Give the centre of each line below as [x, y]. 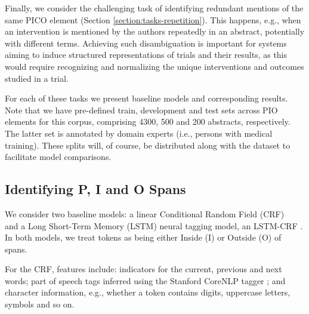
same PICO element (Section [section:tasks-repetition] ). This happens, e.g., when [153, 19]
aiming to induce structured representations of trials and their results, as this [146, 55]
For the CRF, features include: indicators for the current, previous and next [143, 269]
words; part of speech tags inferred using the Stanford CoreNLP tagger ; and [145, 280]
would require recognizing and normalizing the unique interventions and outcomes [154, 66]
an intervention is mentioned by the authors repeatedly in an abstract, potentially [155, 31]
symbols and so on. [40, 304]
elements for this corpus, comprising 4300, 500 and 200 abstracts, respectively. [148, 121]
